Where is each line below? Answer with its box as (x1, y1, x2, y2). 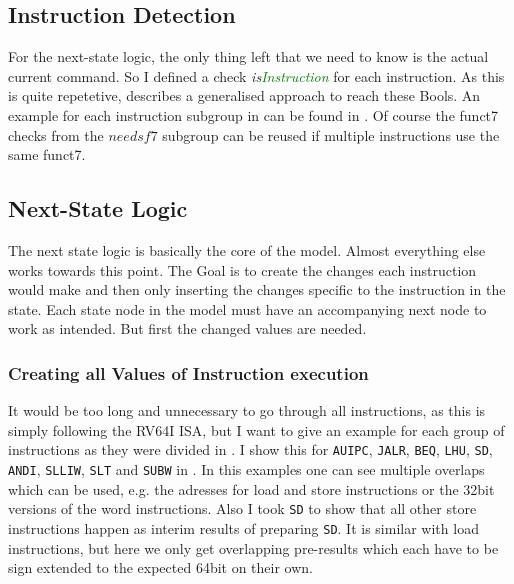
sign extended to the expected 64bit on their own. (8, 557, 314, 578)
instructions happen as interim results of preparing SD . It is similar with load (8, 517, 479, 538)
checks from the (8, 124, 104, 145)
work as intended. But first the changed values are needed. (8, 318, 367, 339)
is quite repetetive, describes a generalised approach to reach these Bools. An (8, 85, 481, 106)
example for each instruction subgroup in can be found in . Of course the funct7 (8, 104, 499, 125)
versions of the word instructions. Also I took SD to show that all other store (8, 498, 477, 519)
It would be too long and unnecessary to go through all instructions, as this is (8, 400, 486, 421)
